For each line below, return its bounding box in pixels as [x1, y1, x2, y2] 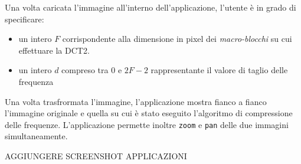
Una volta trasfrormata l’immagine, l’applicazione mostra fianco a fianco [5, 95, 267, 107]
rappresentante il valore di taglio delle [150, 64, 288, 76]
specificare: [5, 12, 44, 25]
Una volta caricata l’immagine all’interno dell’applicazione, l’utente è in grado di [5, 1, 296, 13]
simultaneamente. [5, 130, 68, 142]
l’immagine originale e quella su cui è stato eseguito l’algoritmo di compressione [5, 107, 293, 119]
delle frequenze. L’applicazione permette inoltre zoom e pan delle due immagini [5, 118, 289, 130]
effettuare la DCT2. [18, 44, 90, 56]
